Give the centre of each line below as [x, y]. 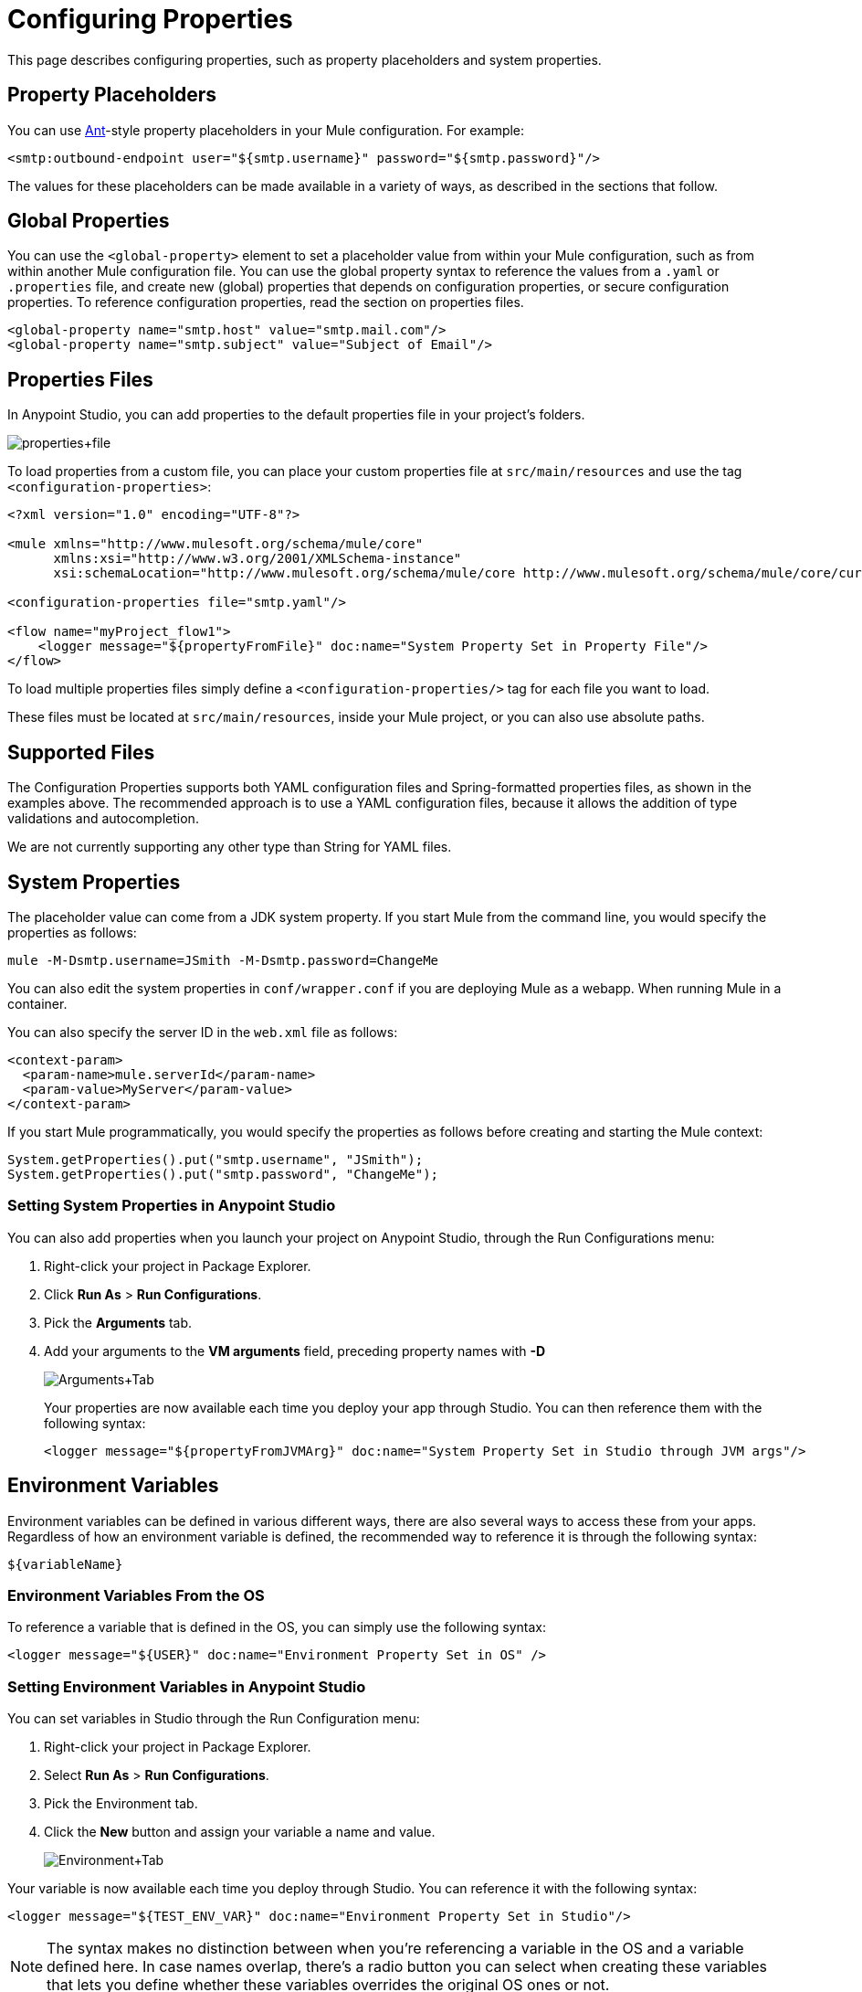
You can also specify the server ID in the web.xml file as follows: [203, 1032]
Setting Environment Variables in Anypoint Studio [187, 1686]
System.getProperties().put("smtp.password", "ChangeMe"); [223, 1174]
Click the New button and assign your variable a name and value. [240, 1832]
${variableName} [65, 1564]
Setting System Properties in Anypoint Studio [172, 1206]
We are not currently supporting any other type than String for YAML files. [230, 847]
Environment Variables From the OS [136, 1595]
